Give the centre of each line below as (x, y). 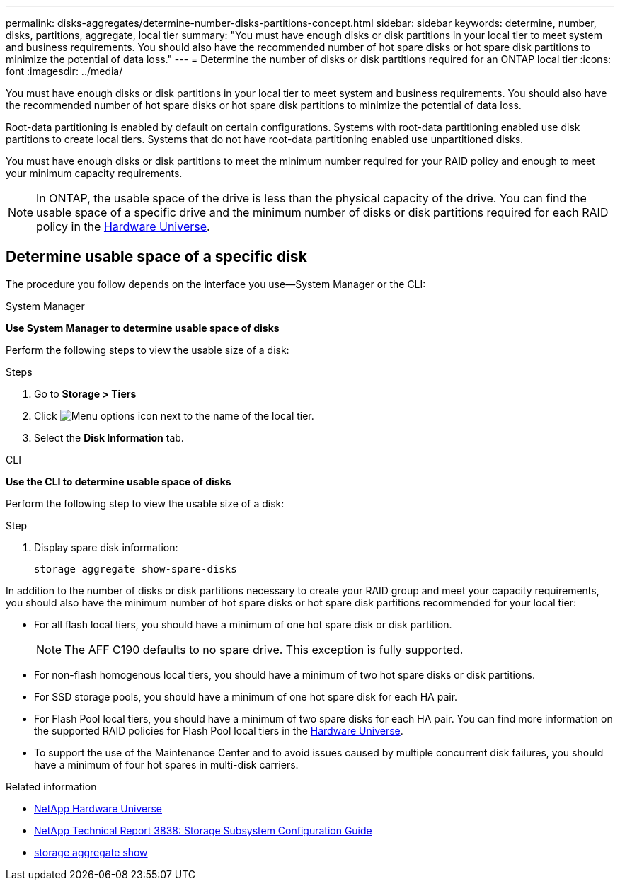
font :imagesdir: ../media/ (64, 71)
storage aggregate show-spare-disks (136, 569)
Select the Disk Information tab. (109, 437)
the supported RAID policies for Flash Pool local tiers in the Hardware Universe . (219, 730)
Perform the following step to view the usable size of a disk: (145, 503)
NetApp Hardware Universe (98, 808)
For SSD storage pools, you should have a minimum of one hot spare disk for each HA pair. (246, 696)
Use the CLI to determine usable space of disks (119, 481)
